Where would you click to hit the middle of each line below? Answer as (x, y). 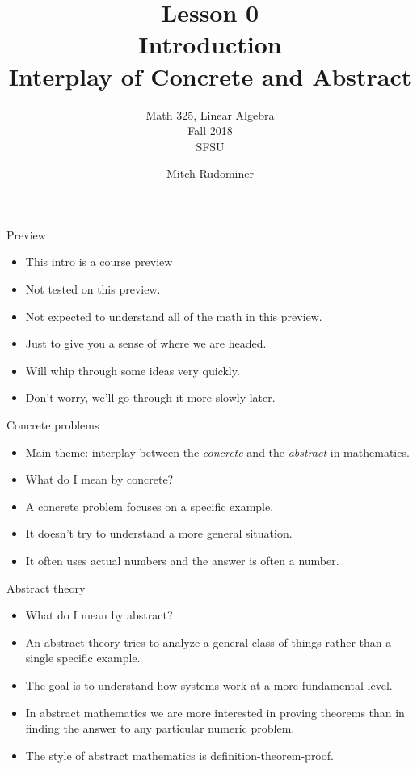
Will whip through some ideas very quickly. (133, 370)
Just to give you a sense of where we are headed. (146, 343)
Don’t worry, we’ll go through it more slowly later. (150, 397)
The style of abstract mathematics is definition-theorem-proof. (179, 755)
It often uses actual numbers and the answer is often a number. (182, 560)
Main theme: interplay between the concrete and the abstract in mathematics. (217, 452)
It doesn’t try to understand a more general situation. (159, 533)
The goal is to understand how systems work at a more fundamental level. (209, 684)
